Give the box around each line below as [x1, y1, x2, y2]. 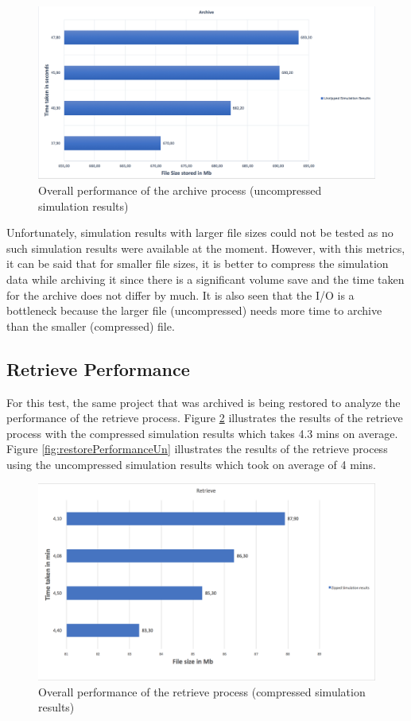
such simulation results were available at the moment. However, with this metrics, [6, 239, 405, 256]
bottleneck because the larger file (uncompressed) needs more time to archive [6, 302, 382, 319]
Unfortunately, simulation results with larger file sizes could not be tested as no [6, 224, 394, 241]
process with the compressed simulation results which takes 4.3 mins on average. [6, 424, 398, 441]
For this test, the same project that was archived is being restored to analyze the [6, 393, 401, 410]
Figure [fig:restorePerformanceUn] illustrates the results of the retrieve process [6, 440, 388, 457]
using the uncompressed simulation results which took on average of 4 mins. [6, 455, 376, 472]
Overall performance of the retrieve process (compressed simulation [38, 683, 366, 700]
